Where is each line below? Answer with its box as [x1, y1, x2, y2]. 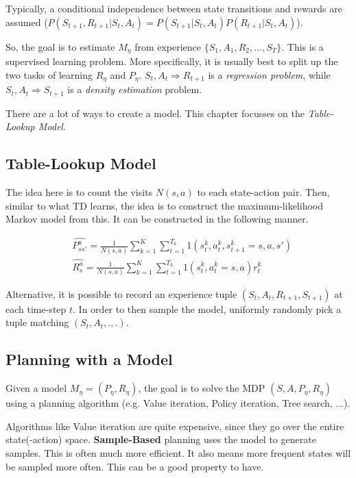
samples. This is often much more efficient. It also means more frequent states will [5, 446, 351, 460]
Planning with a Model [5, 349, 173, 370]
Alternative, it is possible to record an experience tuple [5, 286, 237, 301]
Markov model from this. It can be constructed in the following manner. [5, 212, 309, 226]
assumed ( [5, 14, 48, 29]
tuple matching [5, 315, 69, 329]
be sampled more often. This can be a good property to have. [5, 459, 264, 473]
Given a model [5, 381, 67, 395]
